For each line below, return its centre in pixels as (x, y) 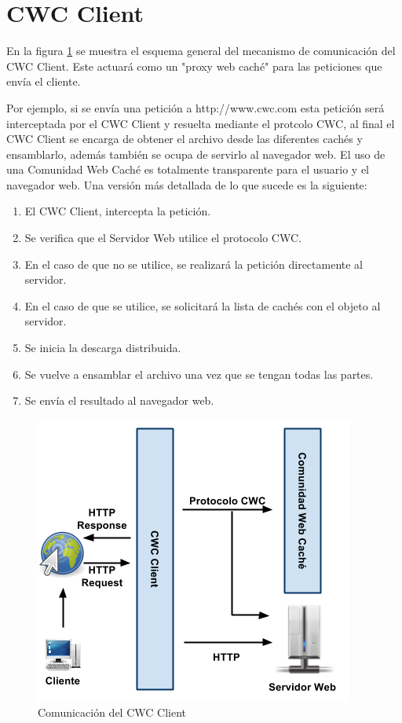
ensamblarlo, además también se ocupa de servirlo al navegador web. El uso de (196, 154)
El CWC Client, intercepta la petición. (118, 211)
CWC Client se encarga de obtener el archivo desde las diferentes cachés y (185, 139)
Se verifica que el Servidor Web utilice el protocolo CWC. (163, 238)
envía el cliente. (44, 81)
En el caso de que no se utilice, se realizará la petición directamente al (194, 264)
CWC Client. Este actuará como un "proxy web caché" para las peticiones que (194, 66)
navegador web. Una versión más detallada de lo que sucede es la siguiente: (187, 184)
